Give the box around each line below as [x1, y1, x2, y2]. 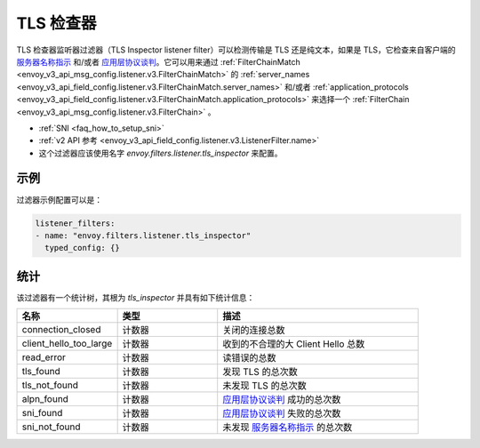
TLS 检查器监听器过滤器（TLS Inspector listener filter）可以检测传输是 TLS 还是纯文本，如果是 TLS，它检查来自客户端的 [16, 44, 457, 55]
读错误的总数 [222, 352, 276, 364]
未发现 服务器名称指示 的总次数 [222, 421, 353, 434]
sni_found [21, 407, 63, 420]
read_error [21, 351, 67, 364]
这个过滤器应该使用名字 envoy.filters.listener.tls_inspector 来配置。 [38, 148, 283, 158]
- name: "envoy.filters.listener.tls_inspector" [35, 230, 252, 240]
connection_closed [21, 324, 101, 336]
